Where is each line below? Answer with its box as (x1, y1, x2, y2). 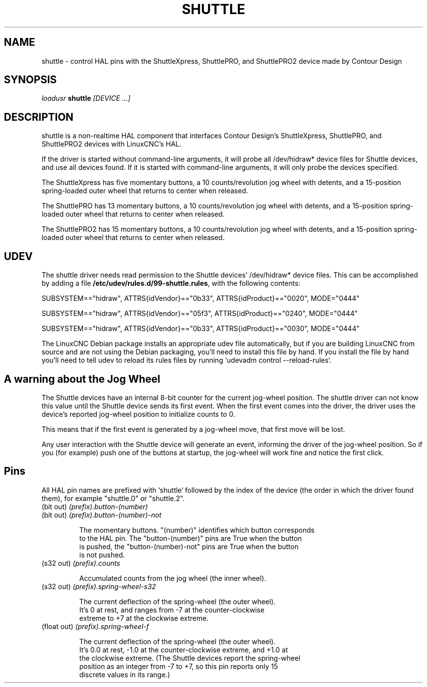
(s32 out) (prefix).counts (41, 558, 120, 567)
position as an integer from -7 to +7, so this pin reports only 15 (79, 662, 278, 670)
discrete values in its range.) (79, 670, 170, 679)
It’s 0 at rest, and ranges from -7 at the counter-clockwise (79, 605, 265, 614)
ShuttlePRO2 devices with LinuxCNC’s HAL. (41, 140, 182, 149)
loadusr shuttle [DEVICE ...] (41, 94, 131, 103)
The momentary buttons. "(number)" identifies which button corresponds (79, 525, 315, 534)
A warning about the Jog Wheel (4, 372, 160, 385)
